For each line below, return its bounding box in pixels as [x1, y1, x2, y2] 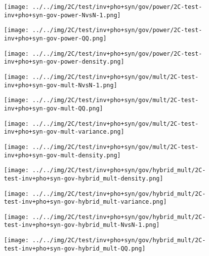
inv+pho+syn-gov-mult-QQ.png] [4, 105, 103, 112]
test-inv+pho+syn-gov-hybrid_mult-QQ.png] [4, 245, 146, 252]
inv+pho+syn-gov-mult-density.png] [4, 151, 121, 159]
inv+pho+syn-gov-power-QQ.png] [4, 35, 107, 42]
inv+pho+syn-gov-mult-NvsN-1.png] [4, 81, 118, 89]
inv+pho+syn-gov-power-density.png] [4, 58, 125, 66]
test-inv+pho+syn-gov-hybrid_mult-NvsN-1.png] [4, 221, 160, 229]
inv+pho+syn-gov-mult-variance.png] [4, 128, 125, 136]
